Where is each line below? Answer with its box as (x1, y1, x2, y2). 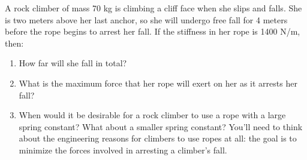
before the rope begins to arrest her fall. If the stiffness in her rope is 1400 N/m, (5, 25, 300, 38)
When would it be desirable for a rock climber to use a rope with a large (19, 109, 286, 121)
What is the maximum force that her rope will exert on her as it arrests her (19, 76, 297, 89)
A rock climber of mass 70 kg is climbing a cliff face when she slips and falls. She (5, 2, 302, 14)
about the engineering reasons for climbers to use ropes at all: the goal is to (19, 132, 297, 144)
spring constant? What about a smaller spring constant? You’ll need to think (19, 120, 303, 133)
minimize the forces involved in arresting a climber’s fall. (19, 143, 227, 156)
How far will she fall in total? (19, 57, 127, 69)
